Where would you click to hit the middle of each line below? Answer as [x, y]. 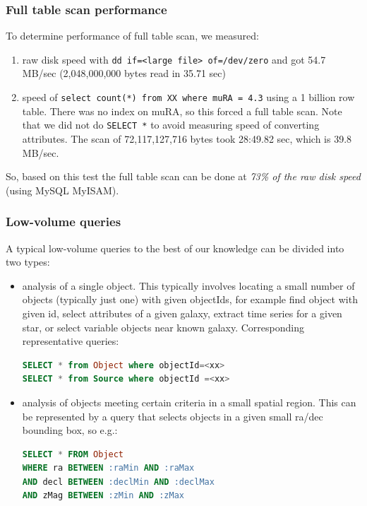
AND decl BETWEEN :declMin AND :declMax [118, 482]
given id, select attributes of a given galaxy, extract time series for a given [182, 313]
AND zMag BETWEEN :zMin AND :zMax [103, 496]
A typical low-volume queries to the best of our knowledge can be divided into [175, 248]
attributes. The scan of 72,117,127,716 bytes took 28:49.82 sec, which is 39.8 [187, 138]
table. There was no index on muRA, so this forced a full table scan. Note [182, 111]
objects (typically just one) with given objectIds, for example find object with [190, 299]
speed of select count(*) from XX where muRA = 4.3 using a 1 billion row [188, 97]
